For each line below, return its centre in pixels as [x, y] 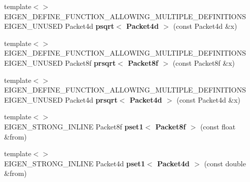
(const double [225, 163]
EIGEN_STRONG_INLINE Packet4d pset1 [75, 163]
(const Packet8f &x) [204, 62]
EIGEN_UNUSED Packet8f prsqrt [60, 62]
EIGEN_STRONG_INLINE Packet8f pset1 [74, 126]
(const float [218, 126]
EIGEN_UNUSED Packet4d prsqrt [61, 99]
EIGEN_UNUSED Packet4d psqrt [59, 26]
